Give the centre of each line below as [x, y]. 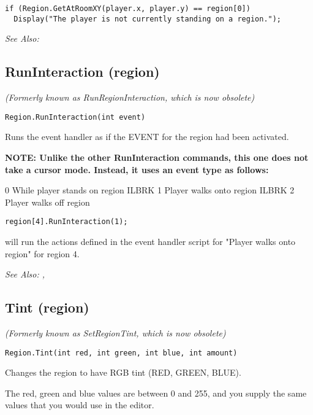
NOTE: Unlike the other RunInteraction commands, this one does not [157, 157]
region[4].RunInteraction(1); [66, 222]
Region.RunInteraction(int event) [75, 117]
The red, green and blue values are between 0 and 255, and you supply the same [156, 393]
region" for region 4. [42, 253]
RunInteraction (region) [82, 72]
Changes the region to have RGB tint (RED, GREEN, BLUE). [123, 372]
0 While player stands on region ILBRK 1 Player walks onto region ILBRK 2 [150, 190]
